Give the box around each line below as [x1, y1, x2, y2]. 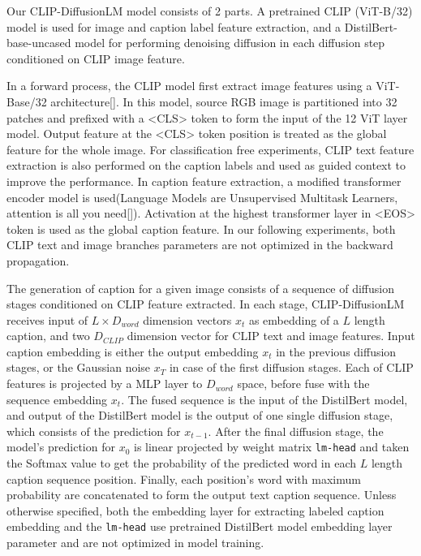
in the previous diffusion [276, 343, 397, 360]
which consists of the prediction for [6, 422, 181, 439]
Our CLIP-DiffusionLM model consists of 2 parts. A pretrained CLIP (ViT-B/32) [6, 2, 413, 19]
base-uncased [6, 34, 71, 51]
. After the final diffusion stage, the [208, 422, 384, 439]
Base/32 [6, 93, 47, 110]
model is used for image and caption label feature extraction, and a [6, 18, 342, 35]
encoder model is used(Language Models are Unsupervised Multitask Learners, [6, 188, 398, 205]
